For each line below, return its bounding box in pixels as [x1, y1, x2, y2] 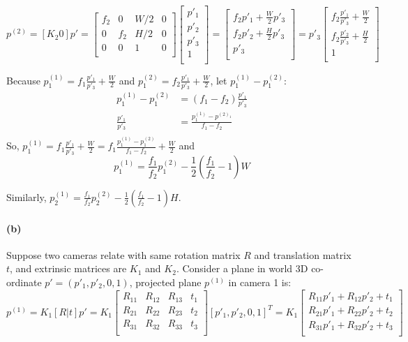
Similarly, [6, 189, 47, 204]
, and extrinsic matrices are [10, 261, 127, 276]
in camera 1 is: [228, 274, 292, 289]
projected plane [135, 274, 202, 289]
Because [6, 73, 40, 87]
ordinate [6, 274, 42, 289]
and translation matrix [254, 247, 352, 262]
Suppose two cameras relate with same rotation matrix [6, 247, 241, 262]
